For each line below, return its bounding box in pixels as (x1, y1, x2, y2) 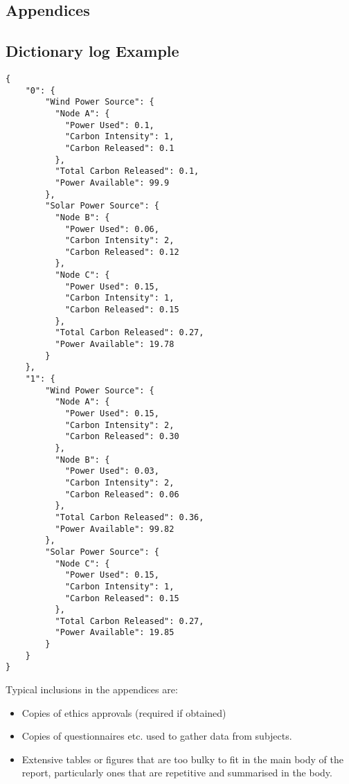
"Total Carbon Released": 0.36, (55, 512, 204, 522)
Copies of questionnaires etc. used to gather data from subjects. (21, 729, 292, 743)
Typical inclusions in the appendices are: (6, 682, 178, 697)
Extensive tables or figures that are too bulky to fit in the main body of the (21, 751, 343, 766)
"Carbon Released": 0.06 (64, 489, 179, 499)
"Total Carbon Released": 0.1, (55, 166, 199, 177)
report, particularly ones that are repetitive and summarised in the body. (21, 765, 332, 780)
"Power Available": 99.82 (55, 524, 174, 534)
